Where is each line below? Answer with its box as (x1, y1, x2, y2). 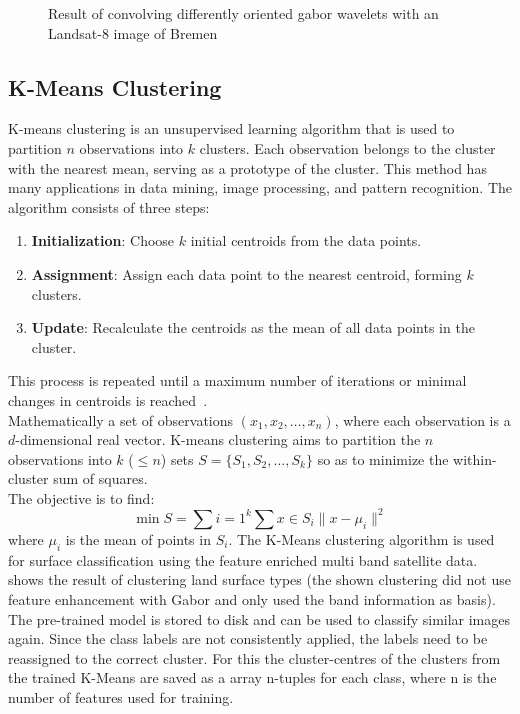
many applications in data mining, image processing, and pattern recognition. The (8, 177, 512, 198)
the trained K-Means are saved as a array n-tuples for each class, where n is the (8, 667, 497, 688)
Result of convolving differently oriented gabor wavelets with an (48, 3, 439, 23)
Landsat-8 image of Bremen (48, 22, 218, 43)
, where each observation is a (334, 409, 511, 430)
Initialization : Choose (31, 230, 175, 251)
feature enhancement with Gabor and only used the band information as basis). (8, 588, 496, 609)
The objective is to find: (8, 487, 155, 508)
